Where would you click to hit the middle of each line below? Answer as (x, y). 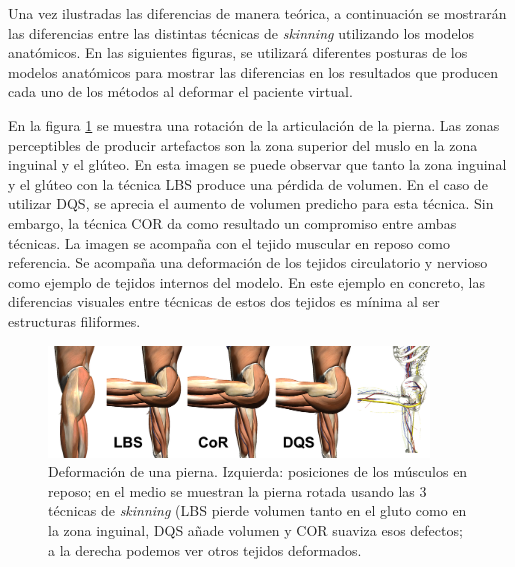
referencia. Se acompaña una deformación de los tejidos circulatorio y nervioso (248, 262)
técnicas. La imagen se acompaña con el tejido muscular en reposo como (229, 242)
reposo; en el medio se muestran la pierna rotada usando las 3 (237, 490)
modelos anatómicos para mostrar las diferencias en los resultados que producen (253, 71)
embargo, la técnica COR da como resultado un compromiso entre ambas (232, 222)
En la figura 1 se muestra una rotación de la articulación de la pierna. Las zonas (254, 124)
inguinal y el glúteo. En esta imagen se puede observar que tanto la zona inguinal (257, 164)
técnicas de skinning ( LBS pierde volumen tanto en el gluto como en (257, 510)
